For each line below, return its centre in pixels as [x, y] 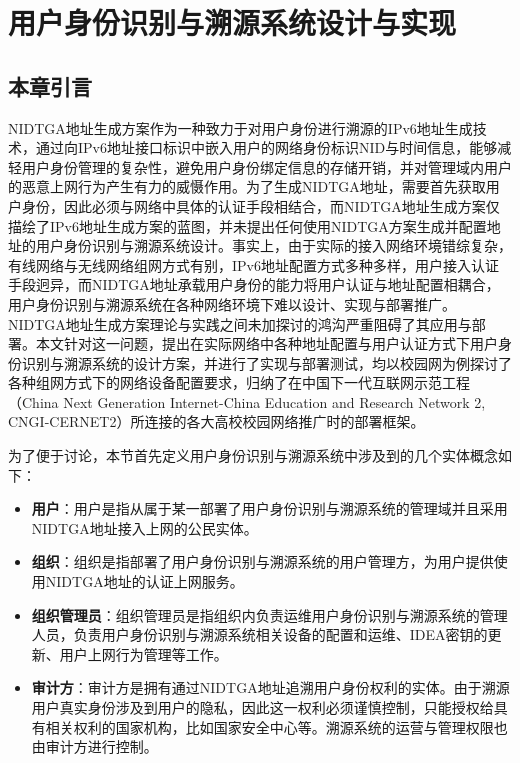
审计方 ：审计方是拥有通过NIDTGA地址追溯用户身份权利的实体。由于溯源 [270, 687]
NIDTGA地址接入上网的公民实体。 [144, 527]
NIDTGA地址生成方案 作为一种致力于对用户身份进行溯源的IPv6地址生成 [240, 127]
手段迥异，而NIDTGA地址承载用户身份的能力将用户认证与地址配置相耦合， [254, 284]
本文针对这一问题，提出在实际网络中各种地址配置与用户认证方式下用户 [266, 343]
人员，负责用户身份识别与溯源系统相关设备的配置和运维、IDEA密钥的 [259, 634]
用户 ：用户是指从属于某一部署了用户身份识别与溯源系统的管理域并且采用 [269, 508]
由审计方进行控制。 [94, 746]
